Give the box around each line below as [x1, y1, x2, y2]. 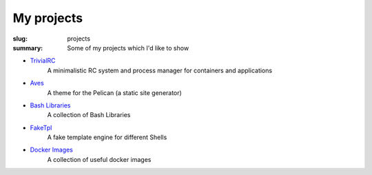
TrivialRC [30, 56, 56, 65]
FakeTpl [30, 123, 52, 132]
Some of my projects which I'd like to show [67, 43, 189, 52]
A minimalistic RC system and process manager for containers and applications [47, 66, 272, 74]
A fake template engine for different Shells [47, 133, 167, 141]
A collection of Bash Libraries [47, 111, 131, 119]
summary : [12, 43, 43, 52]
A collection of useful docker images [47, 155, 152, 163]
